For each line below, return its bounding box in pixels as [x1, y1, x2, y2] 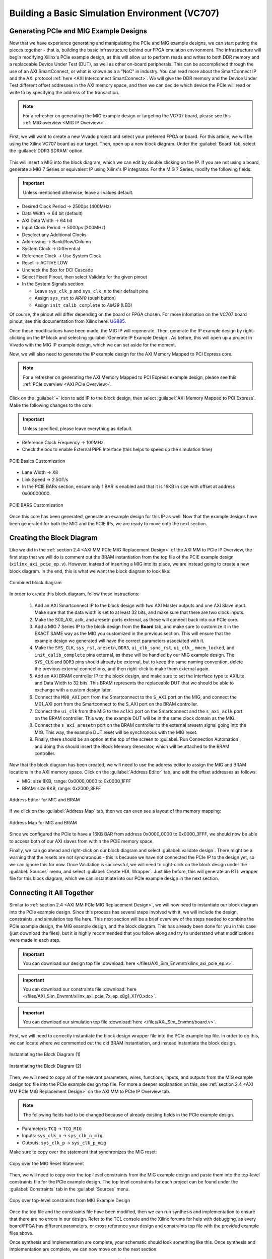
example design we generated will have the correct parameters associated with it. [34, 638, 205, 644]
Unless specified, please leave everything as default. [23, 426, 133, 432]
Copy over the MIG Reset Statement [9, 1160, 84, 1166]
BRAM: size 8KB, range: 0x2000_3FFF [22, 785, 101, 791]
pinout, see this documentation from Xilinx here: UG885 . [9, 318, 126, 324]
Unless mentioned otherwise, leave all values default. [23, 189, 133, 195]
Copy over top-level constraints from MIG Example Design [9, 1198, 130, 1204]
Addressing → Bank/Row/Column [22, 239, 91, 245]
